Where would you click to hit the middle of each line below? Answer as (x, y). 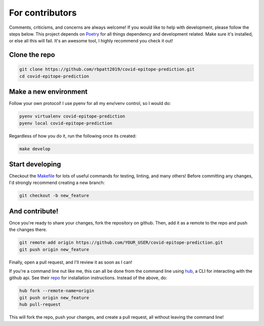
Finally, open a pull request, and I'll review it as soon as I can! (71, 262)
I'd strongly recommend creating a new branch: (57, 183)
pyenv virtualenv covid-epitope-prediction (72, 116)
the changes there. (28, 230)
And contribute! (34, 211)
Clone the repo (32, 55)
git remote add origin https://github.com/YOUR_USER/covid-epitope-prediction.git (121, 243)
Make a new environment (48, 92)
